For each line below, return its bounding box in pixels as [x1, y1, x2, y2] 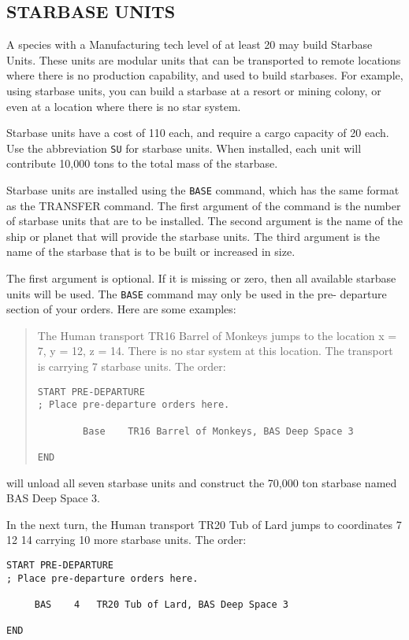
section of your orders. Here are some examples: [6, 301, 236, 317]
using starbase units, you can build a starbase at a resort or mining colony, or [6, 82, 381, 98]
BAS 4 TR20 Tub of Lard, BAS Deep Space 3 [34, 598, 288, 610]
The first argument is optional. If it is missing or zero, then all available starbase [6, 270, 396, 287]
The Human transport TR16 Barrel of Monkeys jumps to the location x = [37, 327, 397, 343]
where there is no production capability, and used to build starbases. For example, [6, 67, 403, 83]
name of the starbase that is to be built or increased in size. [6, 243, 296, 260]
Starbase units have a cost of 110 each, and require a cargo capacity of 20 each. [6, 124, 389, 141]
